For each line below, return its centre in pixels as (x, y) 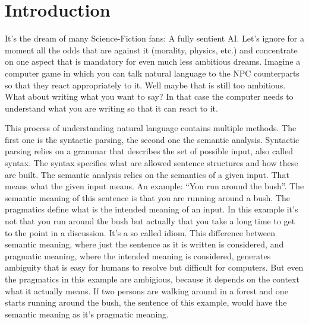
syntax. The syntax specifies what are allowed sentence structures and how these (152, 163)
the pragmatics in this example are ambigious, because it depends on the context (152, 279)
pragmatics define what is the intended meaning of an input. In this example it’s (152, 209)
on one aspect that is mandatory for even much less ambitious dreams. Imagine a (153, 61)
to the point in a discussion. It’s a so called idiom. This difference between (140, 232)
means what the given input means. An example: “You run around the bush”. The (154, 186)
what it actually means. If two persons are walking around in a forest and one (146, 290)
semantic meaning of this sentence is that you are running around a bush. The (148, 197)
